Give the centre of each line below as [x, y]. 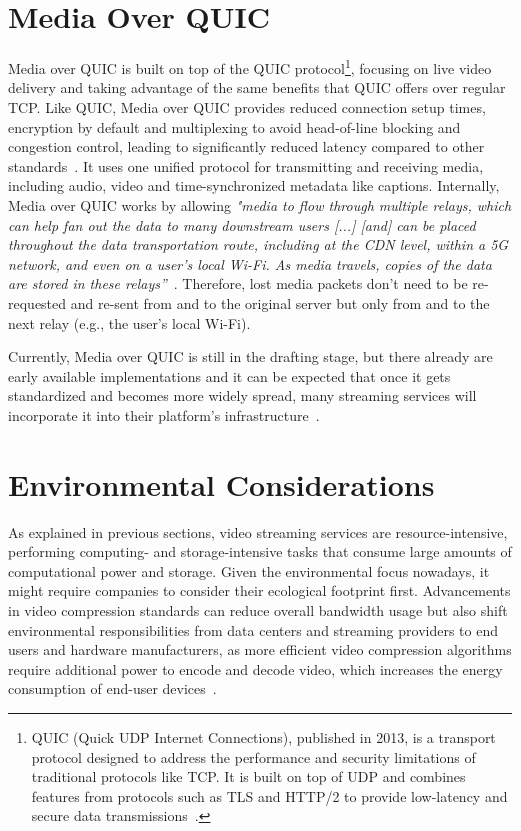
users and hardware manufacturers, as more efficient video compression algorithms [260, 649]
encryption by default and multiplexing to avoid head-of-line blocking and [234, 126]
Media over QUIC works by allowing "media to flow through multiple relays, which [260, 204]
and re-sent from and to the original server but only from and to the [280, 302]
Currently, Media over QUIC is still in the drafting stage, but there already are [250, 356]
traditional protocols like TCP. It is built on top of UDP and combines [248, 776]
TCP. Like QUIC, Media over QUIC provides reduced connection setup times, [247, 106]
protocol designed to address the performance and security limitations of [253, 756]
